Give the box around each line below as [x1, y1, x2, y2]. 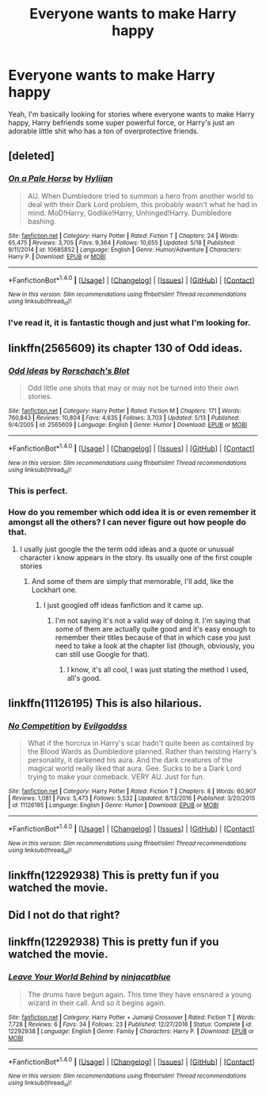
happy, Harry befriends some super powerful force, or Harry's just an [8, 117, 235, 127]
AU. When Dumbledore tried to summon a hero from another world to [27, 191, 254, 201]
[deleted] [8, 149, 55, 163]
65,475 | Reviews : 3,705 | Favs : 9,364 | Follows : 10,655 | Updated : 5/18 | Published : [8, 239, 236, 247]
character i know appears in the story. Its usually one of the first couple [19, 553, 253, 563]
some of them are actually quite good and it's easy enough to [55, 624, 256, 634]
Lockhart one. [31, 585, 78, 595]
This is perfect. [8, 486, 69, 497]
